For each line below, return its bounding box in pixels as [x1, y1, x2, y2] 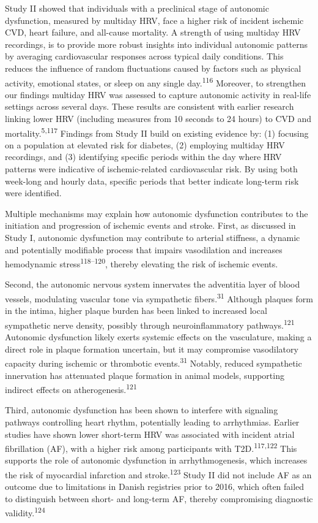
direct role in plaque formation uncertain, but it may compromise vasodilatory [5, 342, 298, 355]
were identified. [5, 186, 62, 199]
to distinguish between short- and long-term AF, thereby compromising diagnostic [5, 492, 313, 505]
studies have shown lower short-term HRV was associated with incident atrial [5, 427, 295, 440]
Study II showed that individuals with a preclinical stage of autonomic [5, 2, 269, 14]
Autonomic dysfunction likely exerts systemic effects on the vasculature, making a [5, 330, 312, 343]
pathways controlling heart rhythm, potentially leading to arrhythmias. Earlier [5, 416, 300, 428]
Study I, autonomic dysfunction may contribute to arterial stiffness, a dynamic [5, 231, 300, 243]
